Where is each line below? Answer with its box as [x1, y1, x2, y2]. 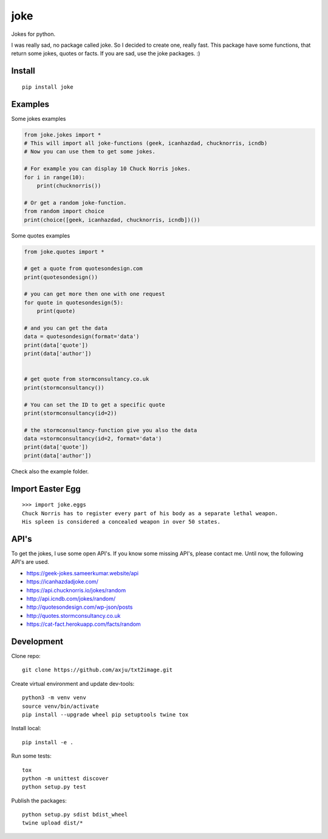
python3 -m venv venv [22, 694, 86, 701]
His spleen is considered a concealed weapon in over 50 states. [22, 518, 221, 526]
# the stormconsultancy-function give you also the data [24, 426, 197, 434]
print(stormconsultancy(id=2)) [24, 409, 118, 416]
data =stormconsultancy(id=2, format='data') [24, 435, 162, 442]
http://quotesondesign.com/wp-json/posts [26, 603, 133, 611]
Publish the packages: [11, 796, 67, 804]
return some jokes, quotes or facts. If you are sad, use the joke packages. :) [11, 50, 200, 57]
